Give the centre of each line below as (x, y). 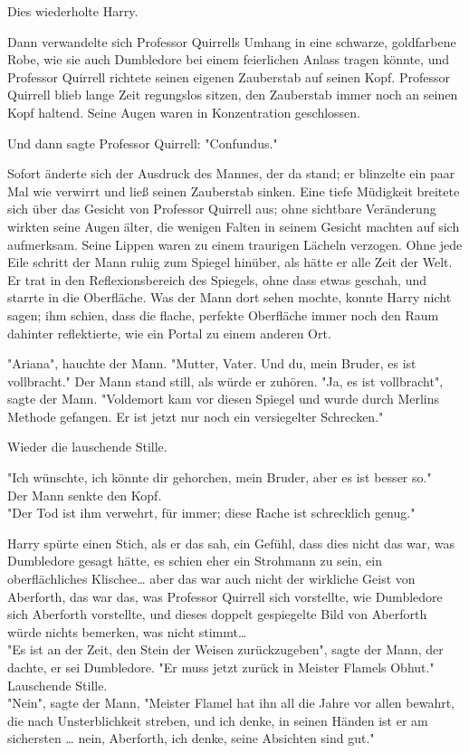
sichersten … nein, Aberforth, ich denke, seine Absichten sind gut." (191, 738)
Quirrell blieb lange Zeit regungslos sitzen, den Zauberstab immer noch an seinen (233, 95)
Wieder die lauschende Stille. (87, 447)
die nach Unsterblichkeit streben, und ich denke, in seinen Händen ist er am (218, 720)
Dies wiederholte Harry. (73, 11)
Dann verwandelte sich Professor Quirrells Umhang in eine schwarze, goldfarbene (232, 41)
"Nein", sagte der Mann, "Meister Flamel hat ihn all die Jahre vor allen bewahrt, (231, 703)
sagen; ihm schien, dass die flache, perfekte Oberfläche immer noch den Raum (223, 315)
